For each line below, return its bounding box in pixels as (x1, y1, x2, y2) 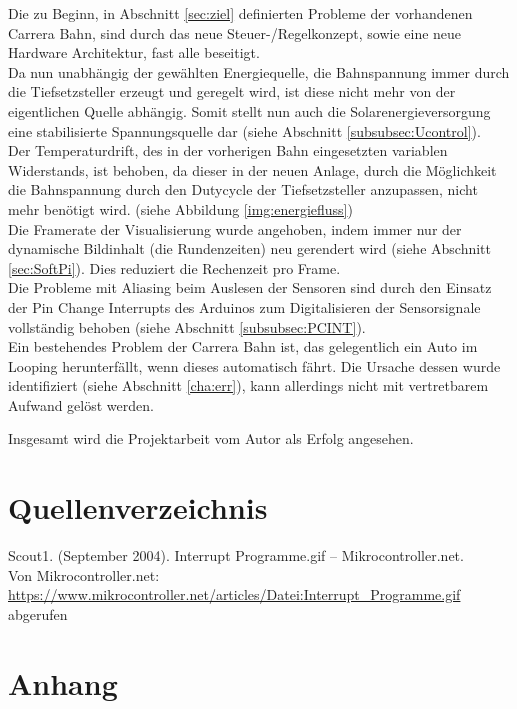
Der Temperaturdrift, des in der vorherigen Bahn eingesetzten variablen (8, 140, 448, 161)
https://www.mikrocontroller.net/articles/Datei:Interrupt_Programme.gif (8, 584, 461, 605)
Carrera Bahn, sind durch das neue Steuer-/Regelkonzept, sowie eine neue (8, 22, 462, 43)
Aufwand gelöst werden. (8, 394, 154, 415)
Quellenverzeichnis (8, 487, 268, 528)
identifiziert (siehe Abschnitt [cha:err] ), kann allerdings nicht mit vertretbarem (8, 375, 489, 396)
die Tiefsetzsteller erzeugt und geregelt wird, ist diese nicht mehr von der (8, 81, 456, 102)
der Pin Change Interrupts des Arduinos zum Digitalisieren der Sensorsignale (8, 296, 481, 317)
